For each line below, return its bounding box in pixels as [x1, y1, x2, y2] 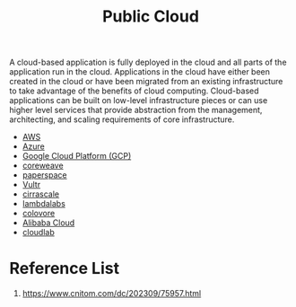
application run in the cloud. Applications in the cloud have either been [9, 66, 271, 77]
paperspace [22, 170, 67, 180]
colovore [22, 208, 56, 219]
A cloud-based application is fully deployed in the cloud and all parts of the [9, 57, 287, 68]
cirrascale [22, 189, 60, 199]
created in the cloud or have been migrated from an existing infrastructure [9, 76, 283, 87]
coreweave [22, 160, 65, 171]
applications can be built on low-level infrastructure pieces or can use [9, 95, 268, 106]
